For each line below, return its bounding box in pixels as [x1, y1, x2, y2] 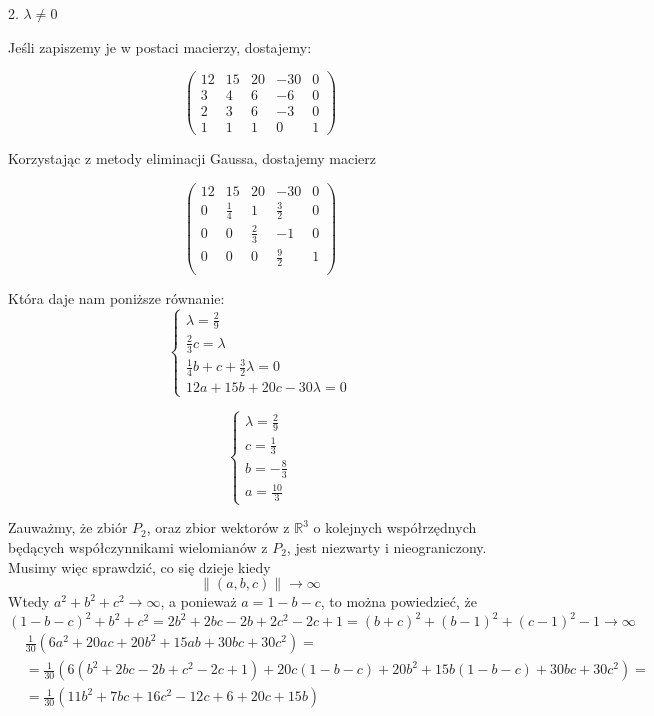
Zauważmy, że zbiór [8, 517, 128, 538]
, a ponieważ [160, 591, 237, 612]
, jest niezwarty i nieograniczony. [286, 537, 487, 558]
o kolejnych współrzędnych [313, 517, 477, 538]
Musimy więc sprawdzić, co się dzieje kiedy [8, 556, 271, 577]
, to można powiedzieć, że [320, 591, 478, 612]
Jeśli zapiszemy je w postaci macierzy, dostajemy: [8, 36, 312, 57]
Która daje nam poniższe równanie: [8, 288, 225, 309]
